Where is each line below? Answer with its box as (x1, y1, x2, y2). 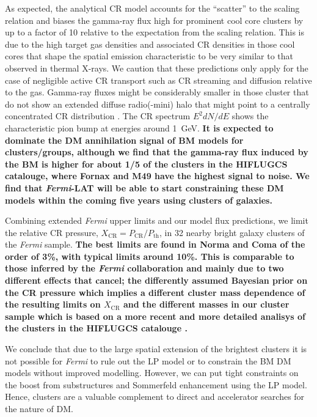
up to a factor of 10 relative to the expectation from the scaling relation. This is (5, 26, 304, 39)
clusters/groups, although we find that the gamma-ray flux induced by (5, 146, 308, 158)
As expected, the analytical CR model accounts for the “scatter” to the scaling (5, 2, 300, 14)
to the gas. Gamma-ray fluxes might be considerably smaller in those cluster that (5, 86, 309, 98)
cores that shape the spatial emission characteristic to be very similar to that (5, 50, 294, 62)
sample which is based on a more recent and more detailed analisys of (5, 309, 305, 322)
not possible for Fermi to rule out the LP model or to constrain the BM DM (5, 354, 291, 367)
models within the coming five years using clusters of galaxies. (5, 193, 272, 206)
